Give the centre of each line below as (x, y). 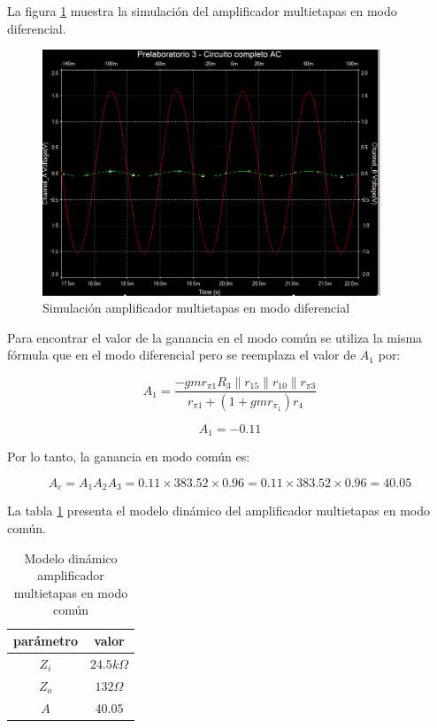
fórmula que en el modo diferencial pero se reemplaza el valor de (182, 355)
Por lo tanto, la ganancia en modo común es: (129, 457)
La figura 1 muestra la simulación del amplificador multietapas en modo (202, 11)
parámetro (46, 640)
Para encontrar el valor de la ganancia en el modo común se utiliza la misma (215, 337)
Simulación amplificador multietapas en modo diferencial (196, 308)
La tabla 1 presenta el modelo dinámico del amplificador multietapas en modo (218, 511)
